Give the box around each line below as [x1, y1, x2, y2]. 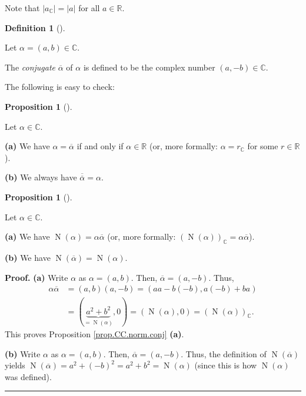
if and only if [76, 140, 124, 152]
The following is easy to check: [5, 80, 115, 93]
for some [247, 140, 278, 152]
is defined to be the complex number [83, 61, 215, 73]
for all [78, 2, 100, 14]
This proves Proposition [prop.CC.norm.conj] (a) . [5, 328, 184, 340]
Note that [5, 2, 40, 14]
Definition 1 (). [5, 21, 65, 33]
